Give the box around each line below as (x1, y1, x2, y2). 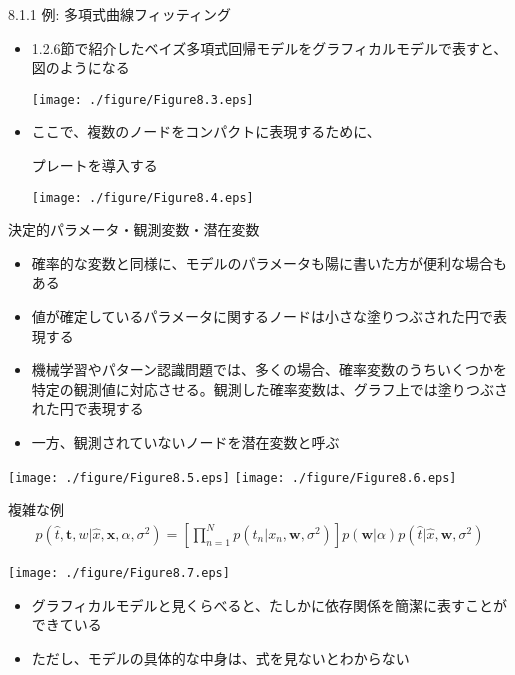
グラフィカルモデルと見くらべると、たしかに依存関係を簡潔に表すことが (31, 594, 507, 615)
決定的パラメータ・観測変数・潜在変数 (8, 219, 260, 240)
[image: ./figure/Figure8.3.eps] (31, 92, 254, 107)
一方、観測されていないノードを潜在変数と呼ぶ (31, 432, 340, 453)
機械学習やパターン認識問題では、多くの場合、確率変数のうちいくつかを (31, 359, 508, 380)
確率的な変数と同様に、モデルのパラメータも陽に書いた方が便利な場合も (31, 252, 507, 273)
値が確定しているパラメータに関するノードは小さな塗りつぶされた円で (31, 306, 494, 327)
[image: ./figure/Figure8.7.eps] (8, 565, 230, 580)
